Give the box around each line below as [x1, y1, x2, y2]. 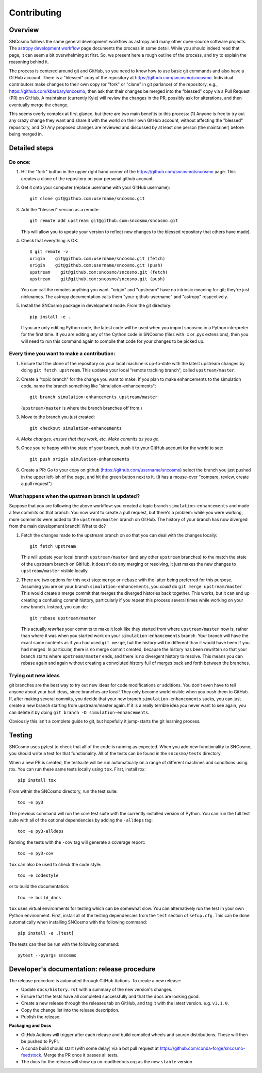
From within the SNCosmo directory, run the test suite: [9, 788, 118, 794]
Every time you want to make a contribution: [9, 350, 115, 357]
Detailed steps [9, 144, 54, 152]
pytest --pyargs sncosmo [17, 953, 77, 958]
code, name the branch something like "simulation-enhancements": [21, 383, 156, 389]
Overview [9, 26, 39, 34]
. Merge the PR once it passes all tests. [41, 1052, 119, 1058]
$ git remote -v [30, 249, 68, 254]
